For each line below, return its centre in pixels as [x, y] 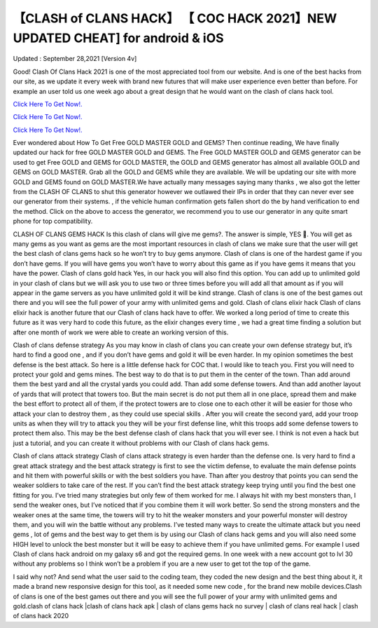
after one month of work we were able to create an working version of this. [121, 332]
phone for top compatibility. [53, 221]
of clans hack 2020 [41, 616]
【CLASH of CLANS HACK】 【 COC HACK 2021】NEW [175, 18]
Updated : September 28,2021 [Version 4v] [75, 59]
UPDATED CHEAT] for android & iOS [118, 38]
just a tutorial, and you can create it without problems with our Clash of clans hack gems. [141, 443]
